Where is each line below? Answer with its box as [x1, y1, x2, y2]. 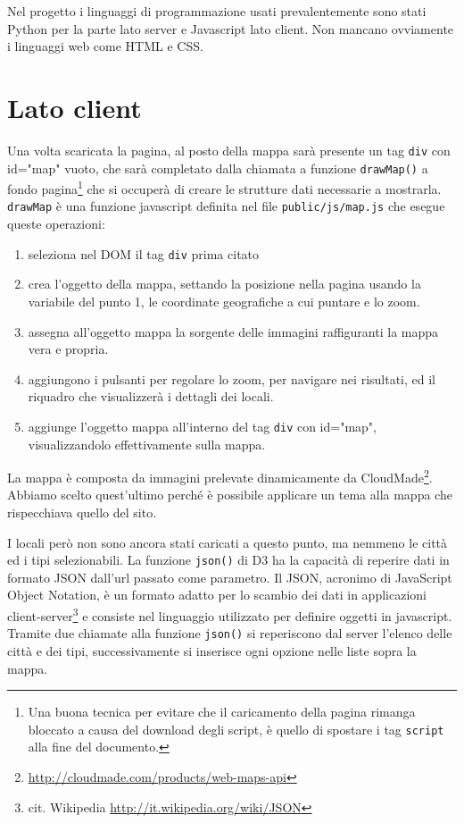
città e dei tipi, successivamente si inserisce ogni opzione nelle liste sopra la [7, 641, 417, 659]
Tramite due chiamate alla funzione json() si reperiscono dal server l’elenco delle [7, 624, 452, 642]
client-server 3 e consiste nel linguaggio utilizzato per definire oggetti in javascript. [7, 604, 452, 625]
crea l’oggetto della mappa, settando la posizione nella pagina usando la [28, 274, 421, 293]
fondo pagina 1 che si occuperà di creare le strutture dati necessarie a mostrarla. [7, 177, 442, 197]
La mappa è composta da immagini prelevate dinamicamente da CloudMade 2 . [7, 466, 433, 486]
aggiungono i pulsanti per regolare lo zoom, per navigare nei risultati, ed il [28, 369, 435, 388]
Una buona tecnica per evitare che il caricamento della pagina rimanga [28, 702, 416, 721]
